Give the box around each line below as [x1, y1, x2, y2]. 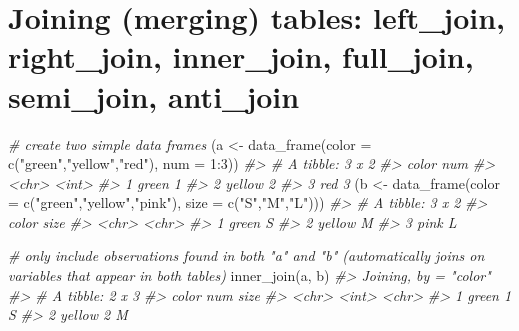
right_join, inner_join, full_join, [8, 36, 474, 77]
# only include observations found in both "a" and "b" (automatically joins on [8, 245, 485, 266]
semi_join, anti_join [8, 75, 300, 116]
